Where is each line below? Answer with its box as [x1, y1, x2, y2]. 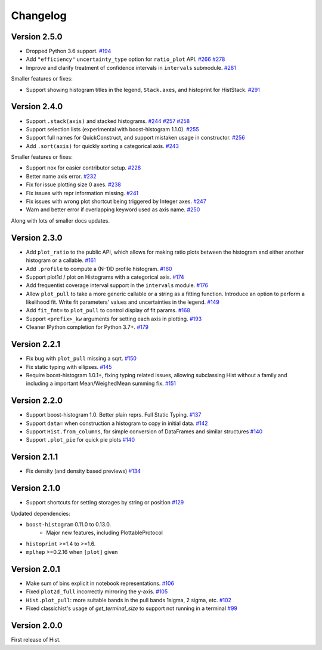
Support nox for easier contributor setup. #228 [26, 164, 141, 171]
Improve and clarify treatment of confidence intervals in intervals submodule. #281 [26, 64, 237, 71]
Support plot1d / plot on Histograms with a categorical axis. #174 [26, 273, 184, 281]
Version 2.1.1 [11, 452, 58, 462]
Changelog [11, 9, 67, 22]
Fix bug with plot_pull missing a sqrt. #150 [26, 355, 137, 362]
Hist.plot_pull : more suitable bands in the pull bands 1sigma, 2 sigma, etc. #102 [26, 596, 232, 603]
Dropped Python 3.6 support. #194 [26, 48, 112, 55]
